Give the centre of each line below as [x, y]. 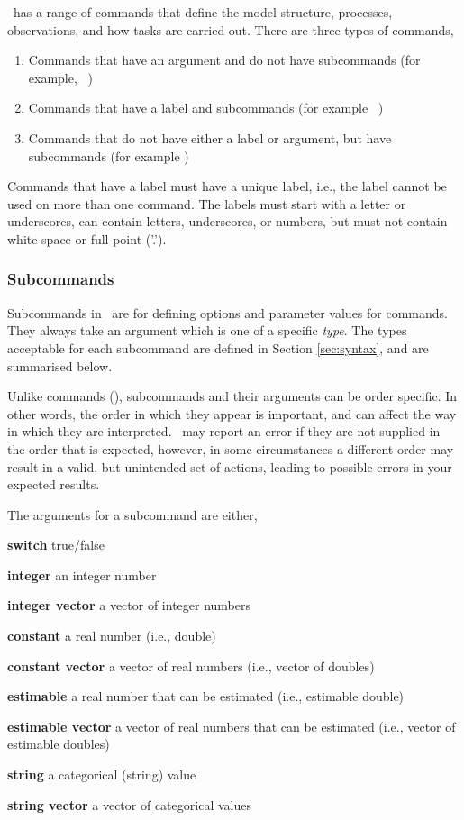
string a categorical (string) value [102, 774]
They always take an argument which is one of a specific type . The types [207, 330]
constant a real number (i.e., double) [112, 636]
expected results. [54, 484]
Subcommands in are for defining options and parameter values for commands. [227, 312]
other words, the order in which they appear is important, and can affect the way [232, 413]
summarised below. [60, 365]
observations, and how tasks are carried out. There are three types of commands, [231, 29]
